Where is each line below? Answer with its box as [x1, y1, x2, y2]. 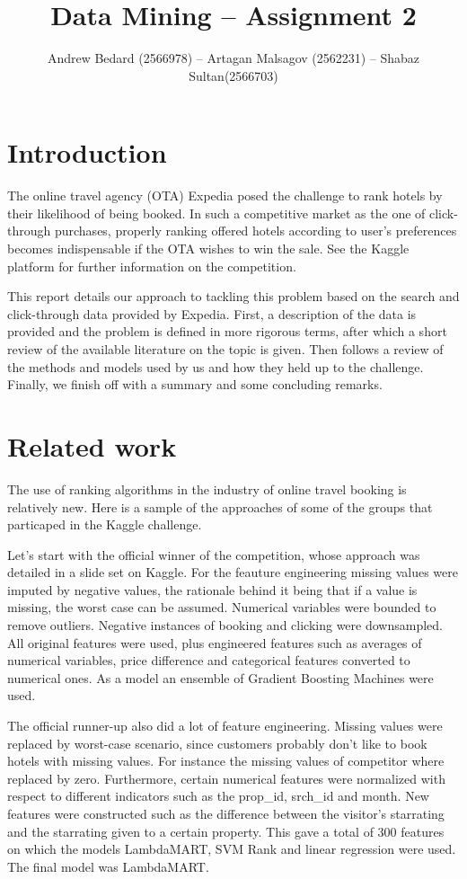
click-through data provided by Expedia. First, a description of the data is [7, 304, 417, 323]
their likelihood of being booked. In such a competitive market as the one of [7, 203, 426, 222]
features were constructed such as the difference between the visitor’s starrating [7, 804, 445, 822]
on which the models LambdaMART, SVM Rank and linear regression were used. [7, 839, 456, 858]
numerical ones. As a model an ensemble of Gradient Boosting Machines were [7, 668, 434, 687]
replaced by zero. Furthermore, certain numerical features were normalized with [7, 768, 445, 787]
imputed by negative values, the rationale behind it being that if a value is [7, 580, 418, 599]
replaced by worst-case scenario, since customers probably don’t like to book [7, 733, 427, 752]
